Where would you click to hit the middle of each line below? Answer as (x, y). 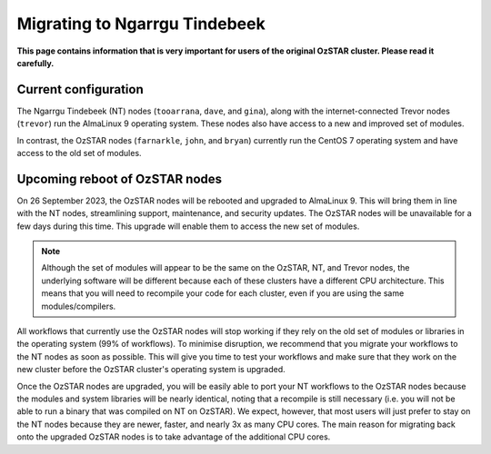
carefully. (35, 63)
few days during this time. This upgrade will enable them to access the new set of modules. (188, 226)
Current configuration (80, 89)
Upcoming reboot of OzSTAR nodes (120, 178)
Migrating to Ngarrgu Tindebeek (141, 24)
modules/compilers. (79, 306)
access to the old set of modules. (79, 153)
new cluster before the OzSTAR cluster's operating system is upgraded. (151, 370)
